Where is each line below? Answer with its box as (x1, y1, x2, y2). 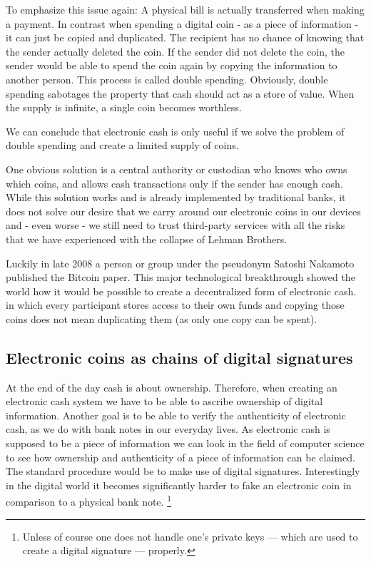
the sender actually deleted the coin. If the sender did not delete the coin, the (6, 44, 345, 58)
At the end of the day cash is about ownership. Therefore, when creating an (6, 379, 337, 394)
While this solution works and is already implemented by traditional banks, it (6, 190, 346, 205)
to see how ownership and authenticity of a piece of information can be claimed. (6, 449, 355, 464)
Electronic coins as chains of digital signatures (6, 346, 353, 368)
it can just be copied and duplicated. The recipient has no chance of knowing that (6, 30, 365, 45)
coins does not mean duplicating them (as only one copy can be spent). (6, 311, 317, 326)
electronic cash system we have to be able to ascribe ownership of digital (6, 394, 323, 409)
